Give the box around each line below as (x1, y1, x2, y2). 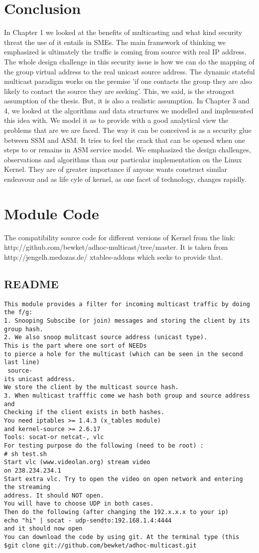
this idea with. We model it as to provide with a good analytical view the (4, 115, 229, 125)
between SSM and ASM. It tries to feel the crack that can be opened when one (4, 134, 245, 145)
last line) (4, 359, 40, 366)
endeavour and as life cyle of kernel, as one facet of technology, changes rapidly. (4, 174, 247, 184)
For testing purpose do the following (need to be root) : (4, 442, 204, 449)
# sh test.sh (4, 450, 47, 458)
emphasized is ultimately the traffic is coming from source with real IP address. (4, 46, 247, 57)
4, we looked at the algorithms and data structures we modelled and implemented (4, 105, 254, 115)
